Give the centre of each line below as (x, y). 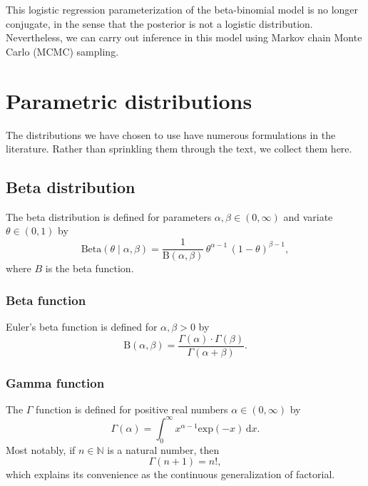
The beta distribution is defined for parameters (109, 216)
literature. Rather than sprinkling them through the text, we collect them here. (179, 149)
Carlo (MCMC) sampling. (62, 51)
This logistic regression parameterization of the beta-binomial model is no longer (182, 9)
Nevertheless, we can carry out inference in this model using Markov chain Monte (184, 37)
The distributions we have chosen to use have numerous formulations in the (171, 134)
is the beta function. (90, 268)
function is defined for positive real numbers (132, 409)
